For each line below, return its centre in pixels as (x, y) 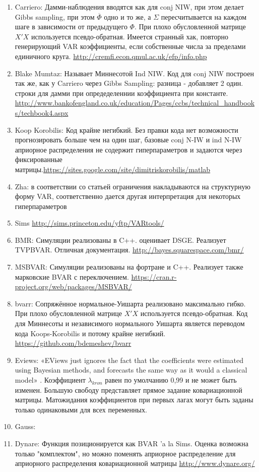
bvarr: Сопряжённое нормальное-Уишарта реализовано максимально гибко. (130, 303)
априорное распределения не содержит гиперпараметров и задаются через (128, 149)
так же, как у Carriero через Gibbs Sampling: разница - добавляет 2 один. (129, 83)
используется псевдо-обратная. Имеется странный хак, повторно (130, 36)
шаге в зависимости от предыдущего (71, 27)
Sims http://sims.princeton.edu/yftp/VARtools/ (89, 223)
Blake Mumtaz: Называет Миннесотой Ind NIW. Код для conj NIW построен (134, 73)
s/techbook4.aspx (42, 112)
